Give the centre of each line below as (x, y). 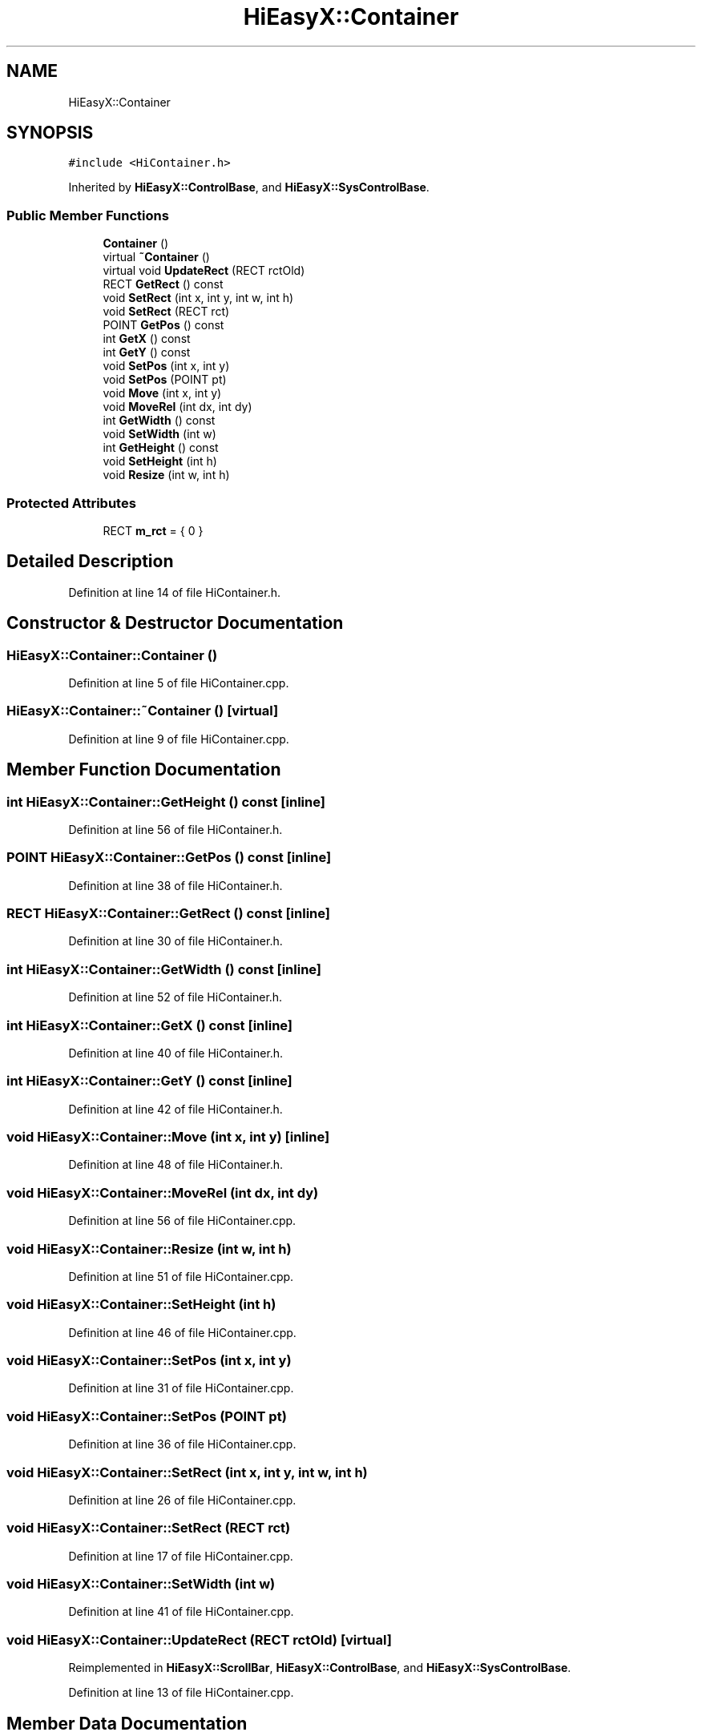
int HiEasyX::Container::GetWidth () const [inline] (164, 969)
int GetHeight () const (161, 448)
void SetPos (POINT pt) (165, 380)
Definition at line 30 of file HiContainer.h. (175, 941)
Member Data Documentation (127, 1723)
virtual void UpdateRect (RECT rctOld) (204, 271)
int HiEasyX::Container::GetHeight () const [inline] (166, 802)
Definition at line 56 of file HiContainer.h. (175, 829)
